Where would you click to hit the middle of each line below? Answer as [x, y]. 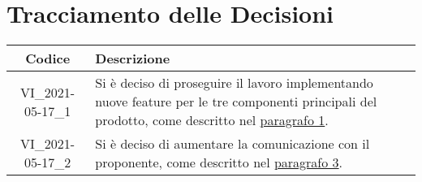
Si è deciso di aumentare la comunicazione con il [233, 144]
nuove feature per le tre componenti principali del [236, 102]
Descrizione [133, 58]
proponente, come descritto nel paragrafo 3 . [219, 162]
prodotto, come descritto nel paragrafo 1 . [212, 120]
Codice [48, 58]
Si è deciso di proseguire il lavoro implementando [234, 83]
